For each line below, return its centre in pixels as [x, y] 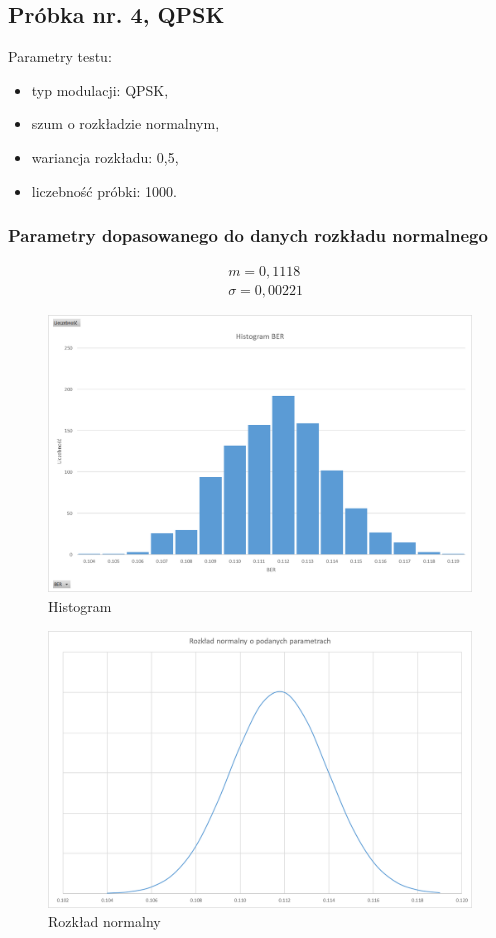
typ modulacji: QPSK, [100, 89]
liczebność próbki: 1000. [104, 190]
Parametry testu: [60, 56]
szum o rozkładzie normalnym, [125, 123]
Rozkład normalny [104, 921]
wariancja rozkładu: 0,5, [105, 156]
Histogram [80, 606]
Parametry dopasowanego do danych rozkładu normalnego [248, 235]
